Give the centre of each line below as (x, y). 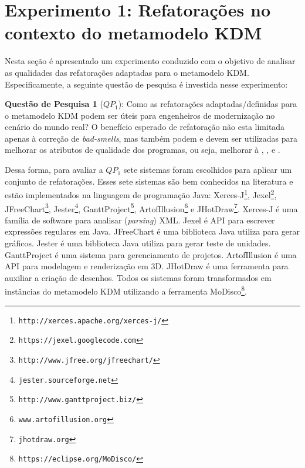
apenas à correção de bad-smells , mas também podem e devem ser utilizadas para (151, 138)
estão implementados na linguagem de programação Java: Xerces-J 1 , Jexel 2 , (141, 194)
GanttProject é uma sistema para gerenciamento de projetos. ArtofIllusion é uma (151, 254)
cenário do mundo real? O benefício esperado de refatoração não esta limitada (145, 127)
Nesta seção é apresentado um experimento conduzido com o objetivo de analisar (150, 61)
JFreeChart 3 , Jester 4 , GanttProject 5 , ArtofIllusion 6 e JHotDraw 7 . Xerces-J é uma (151, 208)
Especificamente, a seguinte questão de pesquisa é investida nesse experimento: (146, 84)
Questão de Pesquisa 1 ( (54, 104)
